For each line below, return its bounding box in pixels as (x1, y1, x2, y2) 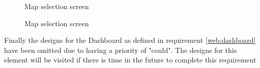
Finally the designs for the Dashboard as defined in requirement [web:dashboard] (4, 35, 256, 45)
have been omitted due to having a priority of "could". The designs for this (4, 44, 237, 55)
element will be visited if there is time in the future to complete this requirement (4, 54, 256, 65)
